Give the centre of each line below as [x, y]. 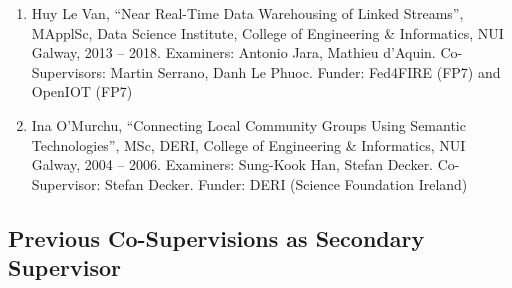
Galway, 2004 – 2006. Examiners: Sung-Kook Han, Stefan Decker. [232, 164]
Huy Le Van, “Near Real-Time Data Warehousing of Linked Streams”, [247, 13]
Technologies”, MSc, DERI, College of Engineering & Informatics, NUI [248, 144]
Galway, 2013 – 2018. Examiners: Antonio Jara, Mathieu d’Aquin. [233, 52]
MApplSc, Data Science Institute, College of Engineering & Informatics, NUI [267, 32]
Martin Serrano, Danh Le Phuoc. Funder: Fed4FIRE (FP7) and [305, 71]
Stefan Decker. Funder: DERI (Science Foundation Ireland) [286, 183]
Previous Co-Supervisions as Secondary [216, 237]
